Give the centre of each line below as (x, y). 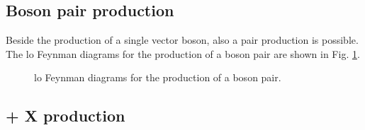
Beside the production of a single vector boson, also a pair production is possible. (182, 40)
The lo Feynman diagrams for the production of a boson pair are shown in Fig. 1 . (183, 53)
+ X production (66, 116)
